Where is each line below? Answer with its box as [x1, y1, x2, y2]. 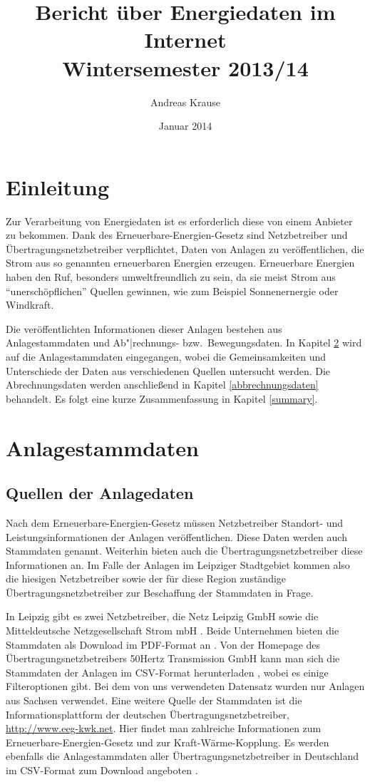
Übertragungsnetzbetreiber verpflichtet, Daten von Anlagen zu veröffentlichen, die [6, 241, 364, 256]
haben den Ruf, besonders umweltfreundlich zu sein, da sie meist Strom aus [6, 269, 336, 284]
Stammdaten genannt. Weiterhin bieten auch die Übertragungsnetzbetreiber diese [6, 543, 363, 558]
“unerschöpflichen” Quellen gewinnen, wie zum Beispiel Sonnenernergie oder [6, 283, 339, 298]
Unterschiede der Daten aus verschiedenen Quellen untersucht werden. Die [6, 363, 331, 378]
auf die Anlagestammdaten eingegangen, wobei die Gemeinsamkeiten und [6, 349, 327, 364]
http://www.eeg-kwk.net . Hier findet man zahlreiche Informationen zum [6, 721, 322, 736]
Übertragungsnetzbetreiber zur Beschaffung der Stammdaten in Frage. [6, 585, 314, 600]
